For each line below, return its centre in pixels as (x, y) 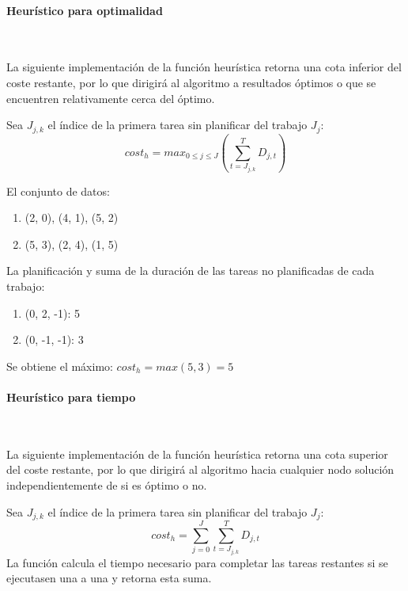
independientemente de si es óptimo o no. (107, 484)
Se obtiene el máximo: (60, 366)
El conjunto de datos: (58, 191)
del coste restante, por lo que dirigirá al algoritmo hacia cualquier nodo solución (200, 469)
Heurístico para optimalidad (85, 10)
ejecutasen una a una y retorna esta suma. (109, 578)
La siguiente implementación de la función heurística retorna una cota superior (197, 454)
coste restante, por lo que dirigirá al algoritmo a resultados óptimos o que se (191, 82)
